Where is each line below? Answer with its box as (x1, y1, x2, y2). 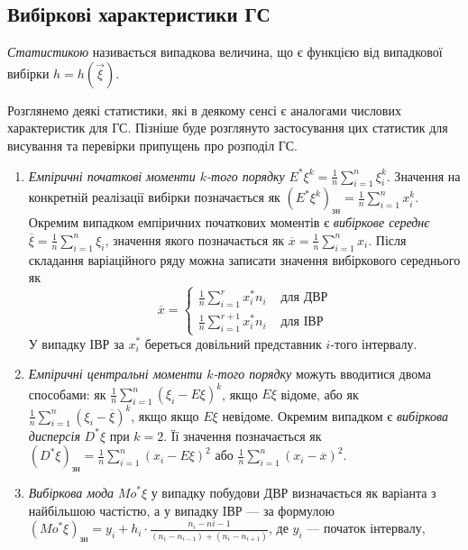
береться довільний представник (144, 334, 322, 353)
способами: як (28, 384, 106, 403)
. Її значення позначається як (163, 426, 322, 445)
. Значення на (386, 166, 461, 185)
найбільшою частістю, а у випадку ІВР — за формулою (28, 500, 335, 519)
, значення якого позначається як (105, 230, 285, 249)
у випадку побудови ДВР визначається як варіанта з (151, 483, 436, 502)
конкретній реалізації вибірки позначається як (28, 188, 280, 206)
